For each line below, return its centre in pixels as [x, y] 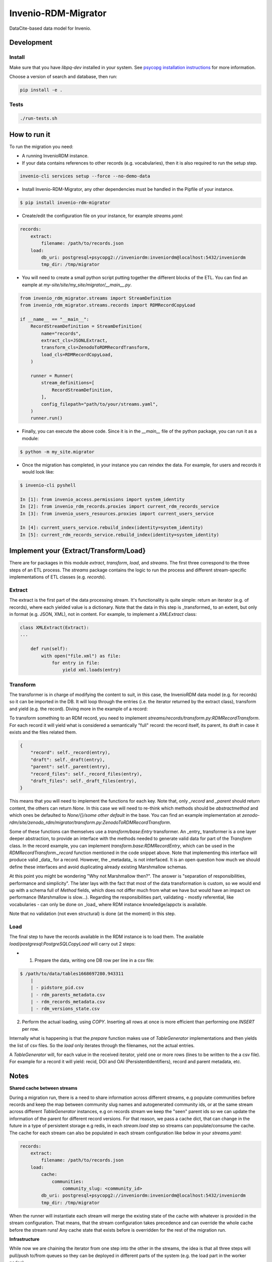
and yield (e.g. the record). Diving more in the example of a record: [79, 709]
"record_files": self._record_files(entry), [86, 774]
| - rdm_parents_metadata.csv [68, 995]
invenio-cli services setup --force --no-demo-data [85, 176]
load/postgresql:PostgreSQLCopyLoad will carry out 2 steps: [73, 943]
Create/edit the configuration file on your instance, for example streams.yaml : [103, 216]
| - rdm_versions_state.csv [65, 1009]
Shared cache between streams [43, 1088]
